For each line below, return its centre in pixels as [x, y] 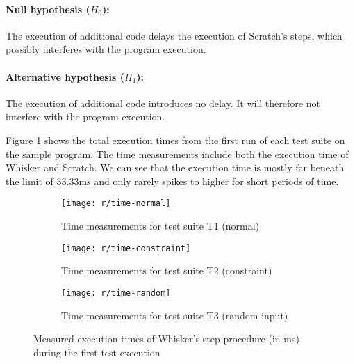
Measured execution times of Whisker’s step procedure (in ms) [166, 339]
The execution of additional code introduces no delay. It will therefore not [163, 103]
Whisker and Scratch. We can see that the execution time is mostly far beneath [175, 167]
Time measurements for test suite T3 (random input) [175, 315]
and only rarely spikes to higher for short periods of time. [216, 181]
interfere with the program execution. [85, 117]
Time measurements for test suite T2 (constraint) [167, 270]
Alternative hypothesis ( [65, 76]
